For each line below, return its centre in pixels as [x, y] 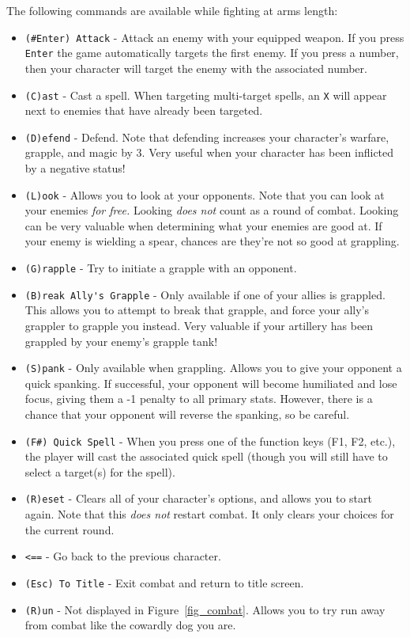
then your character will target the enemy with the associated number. [196, 68]
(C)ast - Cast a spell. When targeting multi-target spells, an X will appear [206, 95]
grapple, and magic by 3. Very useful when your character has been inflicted [209, 152]
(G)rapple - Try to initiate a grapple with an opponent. [161, 268]
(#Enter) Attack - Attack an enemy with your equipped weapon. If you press [214, 37]
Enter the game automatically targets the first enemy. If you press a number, [212, 53]
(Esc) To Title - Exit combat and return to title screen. [164, 582]
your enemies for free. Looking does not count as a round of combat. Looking [212, 210]
